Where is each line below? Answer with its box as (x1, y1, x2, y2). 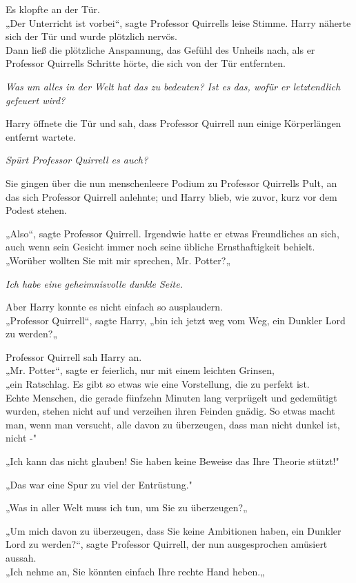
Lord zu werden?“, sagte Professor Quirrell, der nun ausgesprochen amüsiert (6, 537, 328, 551)
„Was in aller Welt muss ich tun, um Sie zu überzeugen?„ (6, 500, 248, 515)
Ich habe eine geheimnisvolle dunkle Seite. (6, 276, 183, 290)
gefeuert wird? (6, 92, 66, 107)
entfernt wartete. (6, 129, 76, 144)
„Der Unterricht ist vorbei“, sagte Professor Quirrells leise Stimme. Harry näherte (6, 15, 351, 30)
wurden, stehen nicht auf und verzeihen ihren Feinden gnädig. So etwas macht (6, 404, 335, 418)
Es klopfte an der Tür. (6, 2, 100, 16)
